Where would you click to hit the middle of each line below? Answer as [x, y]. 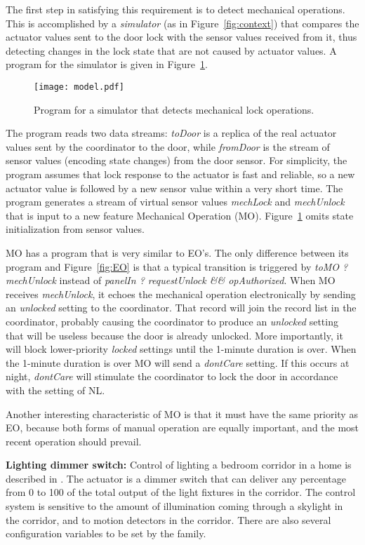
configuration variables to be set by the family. [106, 533]
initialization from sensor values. [75, 229]
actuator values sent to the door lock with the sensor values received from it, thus [181, 37]
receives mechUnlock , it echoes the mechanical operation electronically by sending [181, 294]
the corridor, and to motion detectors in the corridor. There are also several [168, 519]
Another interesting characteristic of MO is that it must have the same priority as [182, 413]
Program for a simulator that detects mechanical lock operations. [174, 109]
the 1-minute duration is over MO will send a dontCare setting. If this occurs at [178, 362]
